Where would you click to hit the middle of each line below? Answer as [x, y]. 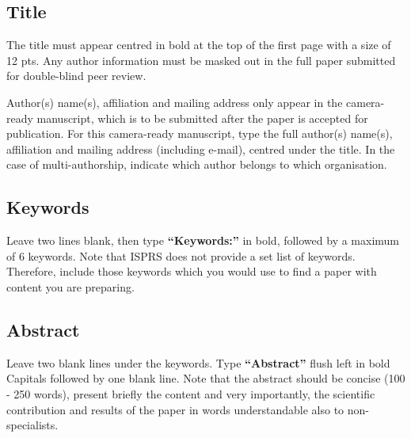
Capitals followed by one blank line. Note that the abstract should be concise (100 [206, 378]
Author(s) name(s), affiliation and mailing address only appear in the [175, 102]
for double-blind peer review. [76, 76]
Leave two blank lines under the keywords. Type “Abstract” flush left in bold [198, 362]
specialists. [32, 425]
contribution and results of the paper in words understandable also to [175, 409]
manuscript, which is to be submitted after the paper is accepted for [202, 118]
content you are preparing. [70, 286]
